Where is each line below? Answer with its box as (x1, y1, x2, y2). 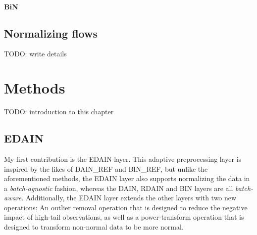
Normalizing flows (4, 25, 98, 41)
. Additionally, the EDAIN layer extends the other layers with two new (21, 192, 237, 203)
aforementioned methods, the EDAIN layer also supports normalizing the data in (4, 173, 250, 184)
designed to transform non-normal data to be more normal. (4, 222, 184, 232)
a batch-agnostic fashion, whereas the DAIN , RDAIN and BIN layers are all (4, 183, 233, 193)
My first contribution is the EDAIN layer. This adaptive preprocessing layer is (4, 153, 242, 164)
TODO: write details (4, 48, 67, 59)
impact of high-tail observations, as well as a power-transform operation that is (4, 212, 244, 222)
